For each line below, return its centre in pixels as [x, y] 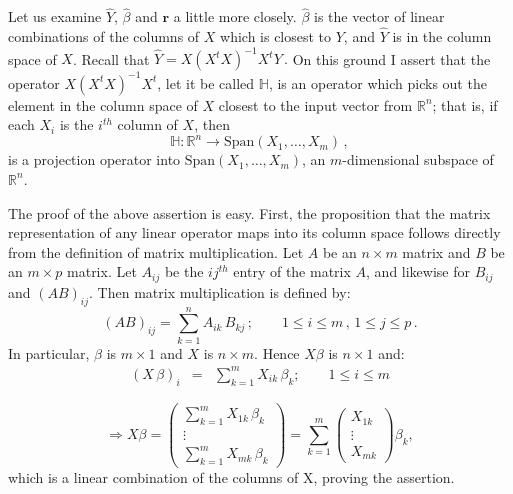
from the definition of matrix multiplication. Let [156, 251]
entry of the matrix [292, 271]
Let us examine [55, 16]
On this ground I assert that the [391, 58]
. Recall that [111, 58]
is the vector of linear [379, 16]
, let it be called [206, 82]
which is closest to [276, 36]
